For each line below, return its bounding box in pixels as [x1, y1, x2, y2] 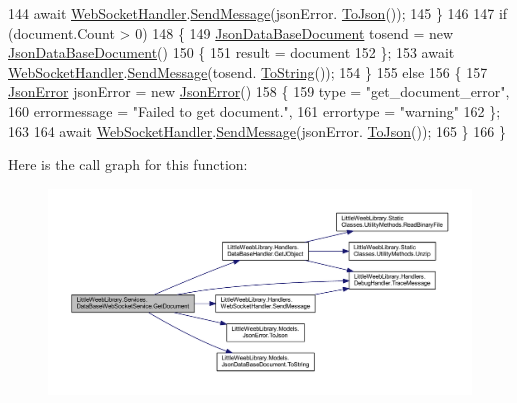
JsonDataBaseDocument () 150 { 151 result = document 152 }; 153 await [8, 42, 455, 63]
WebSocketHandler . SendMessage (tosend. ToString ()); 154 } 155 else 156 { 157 [8, 61, 488, 82]
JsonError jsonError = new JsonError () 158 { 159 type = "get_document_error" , [8, 81, 510, 102]
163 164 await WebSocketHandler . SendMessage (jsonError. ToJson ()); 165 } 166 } [8, 120, 506, 141]
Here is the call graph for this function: [8, 154, 248, 175]
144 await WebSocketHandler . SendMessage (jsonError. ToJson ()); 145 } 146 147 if [8, 3, 508, 23]
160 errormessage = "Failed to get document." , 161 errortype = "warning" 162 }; [8, 100, 501, 121]
